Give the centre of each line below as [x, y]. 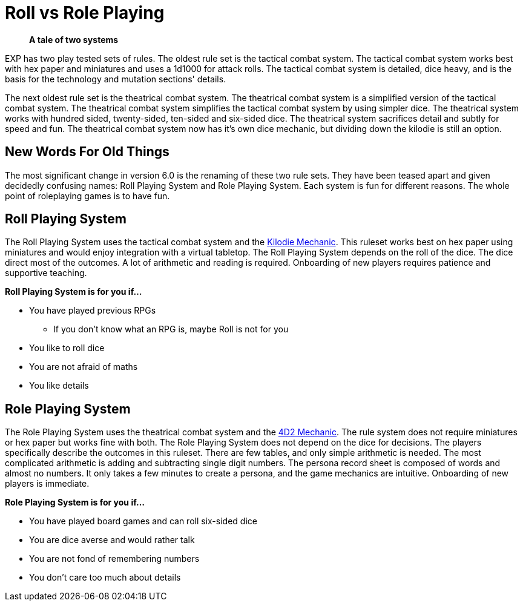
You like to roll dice [67, 348]
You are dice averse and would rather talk [112, 540]
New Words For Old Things [87, 152]
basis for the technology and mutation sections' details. [116, 79]
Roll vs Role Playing [85, 13]
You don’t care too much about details [105, 578]
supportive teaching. [46, 273]
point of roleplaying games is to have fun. [87, 196]
